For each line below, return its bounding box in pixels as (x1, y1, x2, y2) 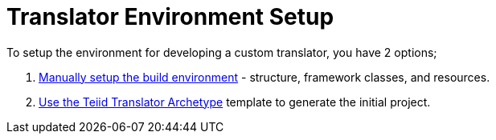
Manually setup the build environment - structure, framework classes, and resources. (39, 70, 490, 84)
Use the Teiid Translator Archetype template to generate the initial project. (39, 94, 431, 109)
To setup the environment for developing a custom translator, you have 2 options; (6, 45, 437, 59)
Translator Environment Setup (6, 3, 334, 30)
